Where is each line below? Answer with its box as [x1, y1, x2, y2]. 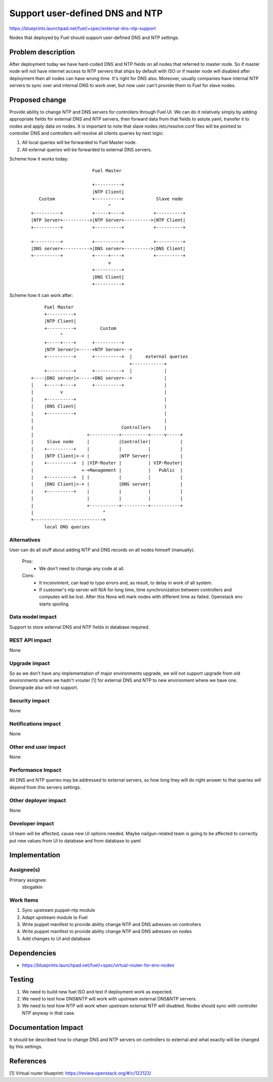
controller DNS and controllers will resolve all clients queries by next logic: [9, 130, 164, 136]
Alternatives [9, 536, 40, 543]
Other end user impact [9, 743, 66, 750]
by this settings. [9, 1044, 43, 1050]
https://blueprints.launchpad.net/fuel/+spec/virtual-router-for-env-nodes [22, 962, 174, 968]
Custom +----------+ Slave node [38, 196, 183, 202]
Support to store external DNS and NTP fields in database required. [9, 624, 150, 630]
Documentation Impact [9, 1023, 83, 1032]
